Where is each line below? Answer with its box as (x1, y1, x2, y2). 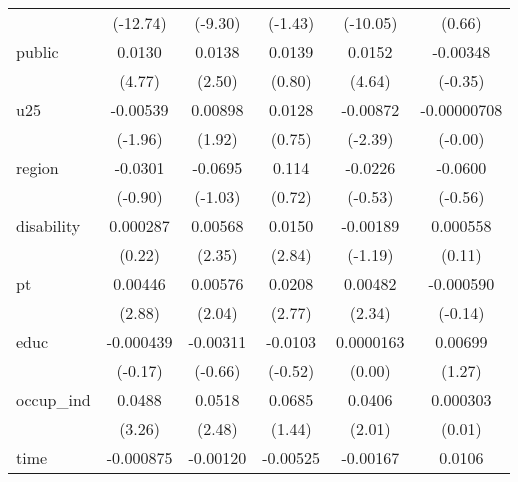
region (16, 156, 59, 179)
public (16, 40, 59, 63)
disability (16, 214, 81, 237)
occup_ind (16, 388, 91, 411)
